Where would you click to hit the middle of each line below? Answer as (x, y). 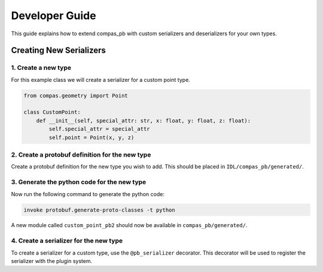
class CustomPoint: (52, 112)
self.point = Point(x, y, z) (92, 137)
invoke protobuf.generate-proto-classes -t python (100, 210)
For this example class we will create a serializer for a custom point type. (101, 80)
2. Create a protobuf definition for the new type (81, 155)
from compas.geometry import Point (76, 95)
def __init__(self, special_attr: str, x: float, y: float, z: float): (144, 120)
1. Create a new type (41, 68)
